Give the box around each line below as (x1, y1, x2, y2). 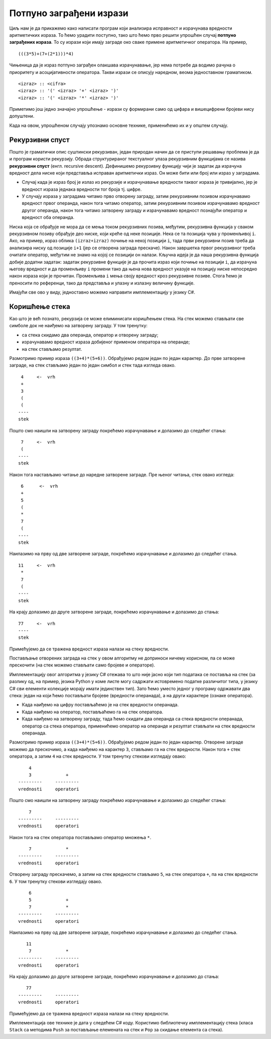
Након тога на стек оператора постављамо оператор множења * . (9, 834, 152, 840)
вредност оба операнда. (22, 214, 75, 220)
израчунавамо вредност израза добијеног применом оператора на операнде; (22, 339, 190, 345)
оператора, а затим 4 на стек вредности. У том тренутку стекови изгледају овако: (9, 753, 187, 760)
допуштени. (9, 113, 35, 119)
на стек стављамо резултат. (22, 346, 82, 352)
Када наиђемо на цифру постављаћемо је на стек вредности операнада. (22, 702, 179, 708)
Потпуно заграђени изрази (9, 8, 128, 19)
